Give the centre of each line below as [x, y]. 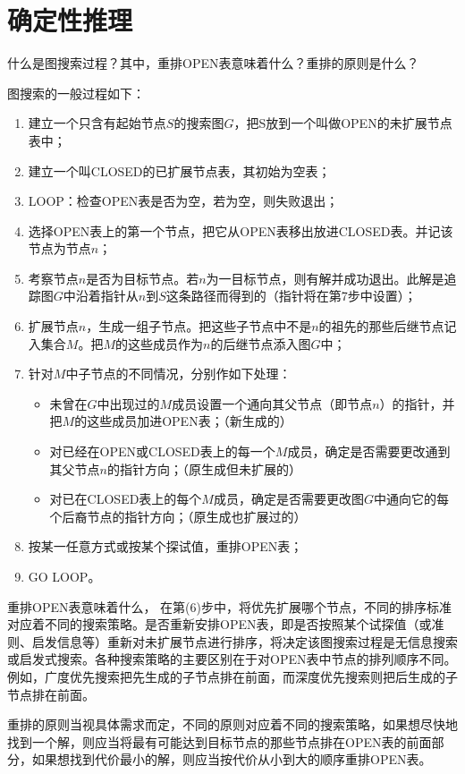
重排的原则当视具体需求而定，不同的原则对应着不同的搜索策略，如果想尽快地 [232, 724]
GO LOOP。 [64, 576]
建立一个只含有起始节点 [97, 123]
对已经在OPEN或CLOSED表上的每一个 [162, 451]
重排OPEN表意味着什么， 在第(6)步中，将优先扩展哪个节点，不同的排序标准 [230, 606]
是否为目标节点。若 [143, 278]
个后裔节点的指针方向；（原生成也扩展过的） [178, 516]
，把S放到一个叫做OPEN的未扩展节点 [343, 123]
